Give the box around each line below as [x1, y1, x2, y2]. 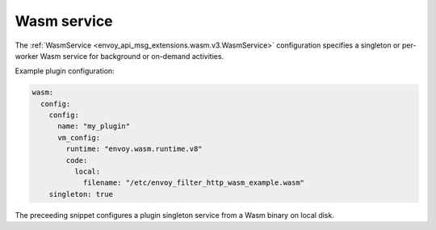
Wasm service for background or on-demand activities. [40, 51, 224, 61]
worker [15, 51, 39, 61]
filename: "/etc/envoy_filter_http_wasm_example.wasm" [82, 178, 305, 187]
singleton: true [48, 190, 113, 199]
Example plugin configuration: [15, 66, 115, 76]
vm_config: [57, 133, 101, 142]
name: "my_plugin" [57, 122, 131, 131]
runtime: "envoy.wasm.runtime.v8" [65, 144, 203, 153]
